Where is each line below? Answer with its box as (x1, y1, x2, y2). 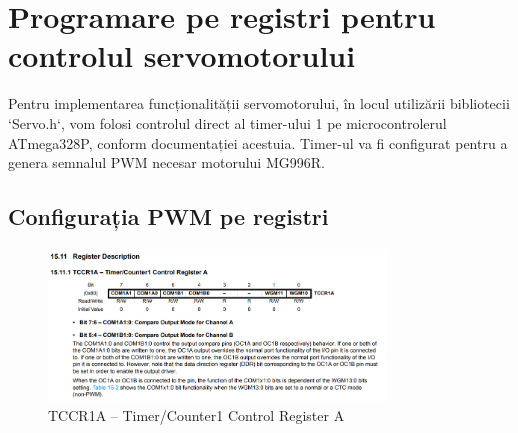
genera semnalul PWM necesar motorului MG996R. (8, 152, 325, 173)
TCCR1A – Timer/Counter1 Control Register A (48, 405, 345, 426)
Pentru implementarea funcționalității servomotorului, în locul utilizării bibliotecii (8, 93, 510, 114)
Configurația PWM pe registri (8, 201, 329, 232)
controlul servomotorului (8, 35, 356, 76)
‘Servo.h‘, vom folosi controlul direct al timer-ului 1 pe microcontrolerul (8, 112, 447, 133)
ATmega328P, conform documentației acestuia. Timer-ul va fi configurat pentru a (8, 132, 508, 153)
